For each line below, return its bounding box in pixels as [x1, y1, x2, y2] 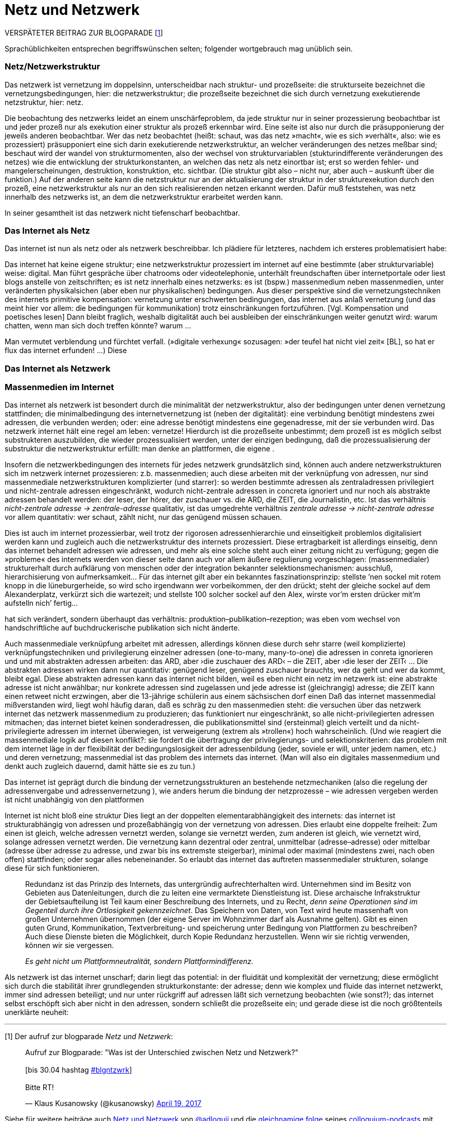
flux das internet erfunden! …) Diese [5, 346, 127, 355]
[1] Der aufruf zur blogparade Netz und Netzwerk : [5, 1032, 173, 1041]
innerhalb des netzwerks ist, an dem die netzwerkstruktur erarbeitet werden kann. [5, 192, 283, 201]
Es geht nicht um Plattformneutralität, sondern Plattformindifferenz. [25, 957, 254, 966]
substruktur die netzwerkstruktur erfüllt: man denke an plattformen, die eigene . [5, 444, 275, 453]
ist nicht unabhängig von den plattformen [5, 795, 144, 804]
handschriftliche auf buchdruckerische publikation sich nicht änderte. [5, 623, 240, 633]
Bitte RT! [25, 1083, 54, 1092]
